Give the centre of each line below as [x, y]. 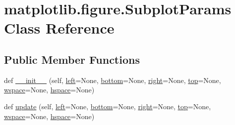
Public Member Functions [72, 59]
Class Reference [59, 28]
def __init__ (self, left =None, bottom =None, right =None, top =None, [113, 80]
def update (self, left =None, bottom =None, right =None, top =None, [108, 106]
